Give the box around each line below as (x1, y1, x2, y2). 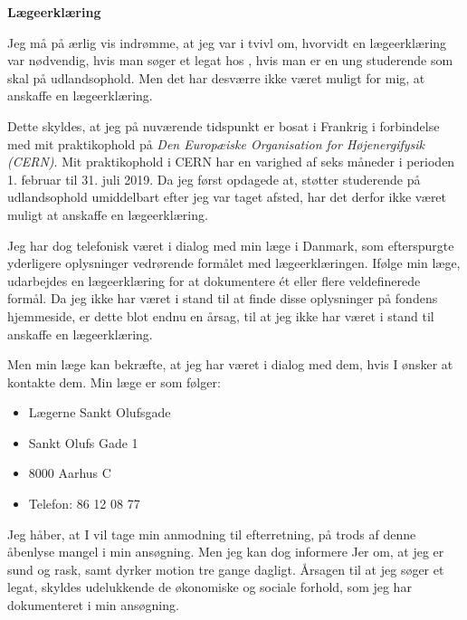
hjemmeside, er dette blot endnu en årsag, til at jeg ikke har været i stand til (7, 306, 434, 325)
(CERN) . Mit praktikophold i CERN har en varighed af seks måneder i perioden (7, 152, 455, 171)
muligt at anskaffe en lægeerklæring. (7, 205, 208, 224)
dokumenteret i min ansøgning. (7, 596, 179, 615)
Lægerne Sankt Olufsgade (28, 403, 171, 422)
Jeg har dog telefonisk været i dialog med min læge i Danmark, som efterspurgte (7, 235, 454, 254)
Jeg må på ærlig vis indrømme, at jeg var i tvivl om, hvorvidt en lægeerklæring (7, 33, 447, 52)
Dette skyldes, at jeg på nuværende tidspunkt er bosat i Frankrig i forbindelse (7, 116, 440, 135)
